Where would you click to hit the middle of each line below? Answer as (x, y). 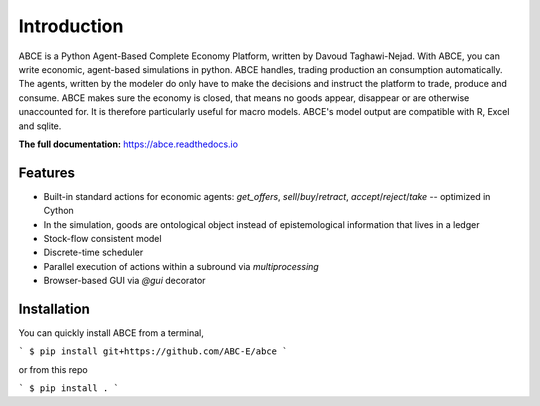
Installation (54, 308)
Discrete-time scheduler (93, 252)
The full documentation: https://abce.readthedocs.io (128, 144)
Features (46, 172)
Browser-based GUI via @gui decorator (124, 281)
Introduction (71, 26)
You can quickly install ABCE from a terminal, (111, 333)
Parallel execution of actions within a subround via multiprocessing (181, 266)
